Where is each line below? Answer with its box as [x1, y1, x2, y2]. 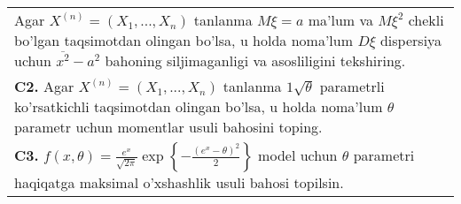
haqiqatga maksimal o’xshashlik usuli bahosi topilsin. [14, 172, 344, 193]
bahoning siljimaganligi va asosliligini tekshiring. [105, 50, 406, 71]
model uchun [258, 145, 338, 165]
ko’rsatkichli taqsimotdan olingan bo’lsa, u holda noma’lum [14, 96, 383, 117]
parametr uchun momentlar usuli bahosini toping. [14, 117, 323, 137]
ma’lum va [308, 10, 373, 30]
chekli [408, 10, 444, 30]
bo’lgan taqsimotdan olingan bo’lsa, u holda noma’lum [14, 30, 354, 50]
